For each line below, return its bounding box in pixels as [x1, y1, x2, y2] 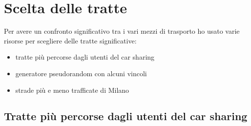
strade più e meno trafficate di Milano [15, 84, 129, 95]
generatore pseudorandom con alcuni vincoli [15, 68, 147, 78]
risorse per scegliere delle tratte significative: [4, 35, 137, 45]
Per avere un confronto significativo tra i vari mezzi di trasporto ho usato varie [4, 26, 240, 36]
